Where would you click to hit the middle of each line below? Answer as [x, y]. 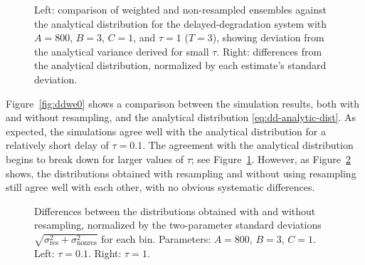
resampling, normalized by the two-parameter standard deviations [178, 225]
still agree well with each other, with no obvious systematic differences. [160, 187]
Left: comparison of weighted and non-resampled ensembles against [180, 9]
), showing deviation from [268, 37]
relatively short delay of [57, 145]
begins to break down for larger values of [95, 159]
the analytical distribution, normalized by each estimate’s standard [180, 65]
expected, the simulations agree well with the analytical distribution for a [166, 131]
